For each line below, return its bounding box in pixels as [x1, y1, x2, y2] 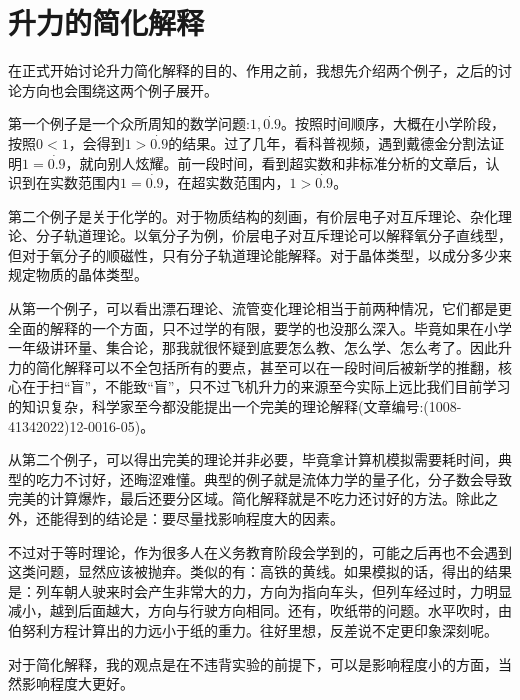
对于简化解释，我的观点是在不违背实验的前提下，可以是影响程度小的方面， [8, 653, 498, 674]
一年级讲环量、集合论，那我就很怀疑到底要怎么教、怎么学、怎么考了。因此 [8, 337, 498, 358]
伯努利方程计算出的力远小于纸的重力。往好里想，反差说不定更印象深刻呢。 [8, 619, 498, 640]
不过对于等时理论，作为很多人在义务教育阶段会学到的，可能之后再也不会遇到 [8, 541, 512, 562]
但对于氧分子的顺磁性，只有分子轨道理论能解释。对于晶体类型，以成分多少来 [8, 244, 512, 265]
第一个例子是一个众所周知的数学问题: [8, 113, 250, 134]
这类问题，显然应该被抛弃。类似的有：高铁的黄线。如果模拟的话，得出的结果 [8, 561, 512, 582]
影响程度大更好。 [21, 673, 134, 694]
